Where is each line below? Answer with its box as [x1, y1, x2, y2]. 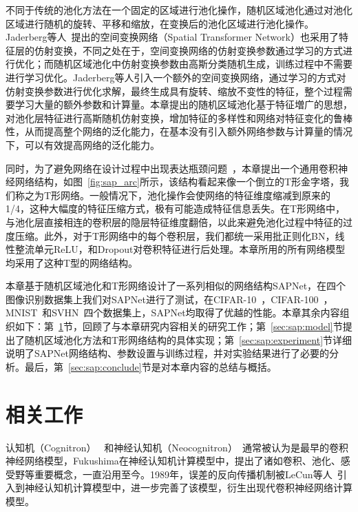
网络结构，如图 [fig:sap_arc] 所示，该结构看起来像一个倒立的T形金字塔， [14, 174, 340, 189]
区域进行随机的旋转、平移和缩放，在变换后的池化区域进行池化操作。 [6, 16, 314, 30]
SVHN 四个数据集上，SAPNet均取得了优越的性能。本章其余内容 [52, 305, 340, 320]
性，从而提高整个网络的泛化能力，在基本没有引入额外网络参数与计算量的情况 [6, 124, 352, 139]
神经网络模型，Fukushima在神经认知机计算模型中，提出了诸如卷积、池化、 [6, 453, 341, 468]
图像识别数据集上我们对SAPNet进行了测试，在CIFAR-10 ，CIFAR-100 [6, 291, 319, 306]
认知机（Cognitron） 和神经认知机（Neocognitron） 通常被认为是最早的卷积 [6, 440, 348, 454]
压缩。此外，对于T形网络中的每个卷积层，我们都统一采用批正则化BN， [14, 228, 335, 243]
